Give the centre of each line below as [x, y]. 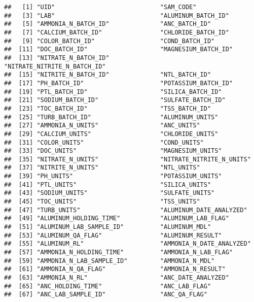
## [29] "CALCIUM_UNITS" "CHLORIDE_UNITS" [111, 134]
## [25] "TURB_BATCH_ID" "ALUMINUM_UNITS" [111, 117]
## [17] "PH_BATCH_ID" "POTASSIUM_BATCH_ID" [119, 83]
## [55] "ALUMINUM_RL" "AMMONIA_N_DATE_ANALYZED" [128, 244]
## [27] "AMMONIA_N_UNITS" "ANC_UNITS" [102, 126]
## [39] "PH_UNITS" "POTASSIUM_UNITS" [113, 176]
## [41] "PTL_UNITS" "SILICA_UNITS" [108, 184]
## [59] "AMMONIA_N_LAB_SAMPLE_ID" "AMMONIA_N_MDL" [110, 261]
